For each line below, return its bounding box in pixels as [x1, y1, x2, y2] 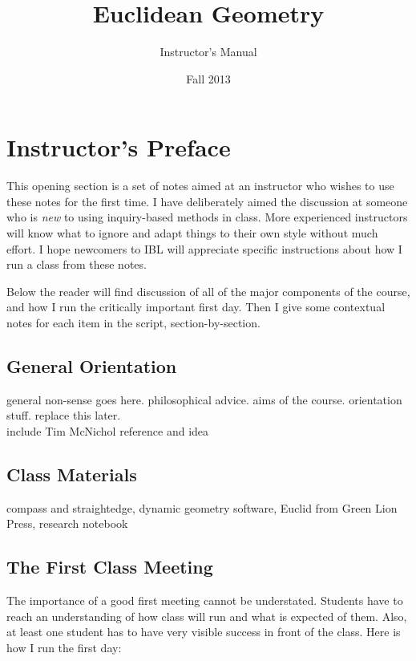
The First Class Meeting [6, 554, 213, 579]
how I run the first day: [6, 639, 122, 655]
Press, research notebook [6, 515, 128, 532]
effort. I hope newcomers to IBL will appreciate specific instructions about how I [6, 240, 402, 257]
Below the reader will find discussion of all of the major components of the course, [6, 282, 410, 299]
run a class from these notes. [6, 256, 147, 273]
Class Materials [6, 461, 137, 486]
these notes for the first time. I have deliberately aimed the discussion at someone [6, 193, 408, 209]
